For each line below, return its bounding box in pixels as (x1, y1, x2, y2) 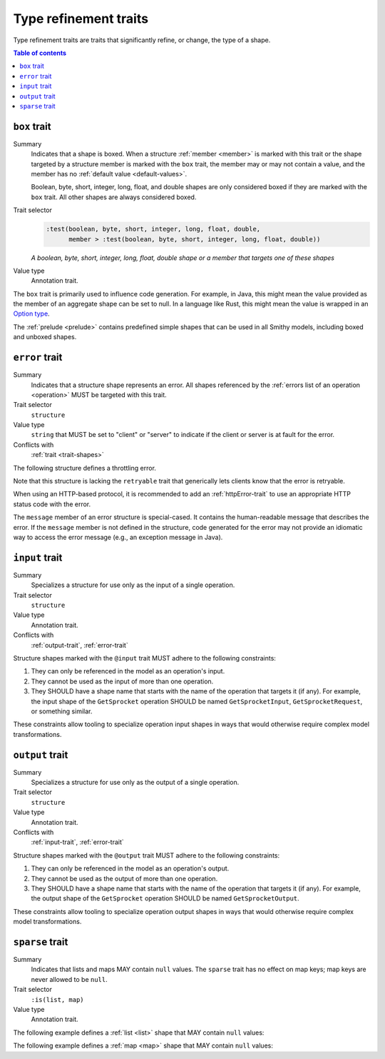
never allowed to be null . (31, 975, 108, 983)
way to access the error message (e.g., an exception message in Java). (13, 533, 223, 541)
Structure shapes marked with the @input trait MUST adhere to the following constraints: (13, 654, 276, 663)
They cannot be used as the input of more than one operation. (31, 677, 214, 686)
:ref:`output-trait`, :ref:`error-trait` (31, 641, 128, 649)
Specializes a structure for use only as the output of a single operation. (31, 778, 240, 787)
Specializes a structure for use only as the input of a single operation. (31, 581, 235, 589)
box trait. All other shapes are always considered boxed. (31, 193, 197, 201)
